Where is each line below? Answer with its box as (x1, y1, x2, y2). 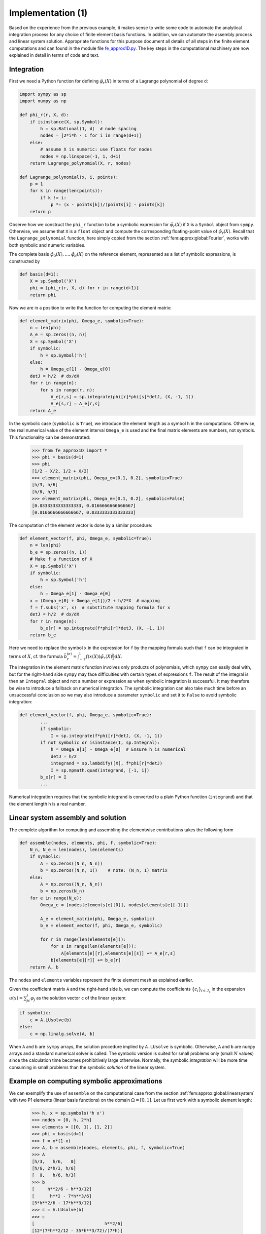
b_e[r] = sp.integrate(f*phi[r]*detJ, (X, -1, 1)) (40, 625, 165, 631)
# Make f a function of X (30, 556, 93, 562)
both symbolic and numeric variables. (9, 242, 86, 248)
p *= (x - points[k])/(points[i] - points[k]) (50, 202, 165, 207)
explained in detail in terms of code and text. (9, 52, 100, 58)
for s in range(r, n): (40, 387, 96, 392)
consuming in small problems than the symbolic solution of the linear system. (9, 1064, 166, 1070)
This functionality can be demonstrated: (9, 434, 91, 440)
